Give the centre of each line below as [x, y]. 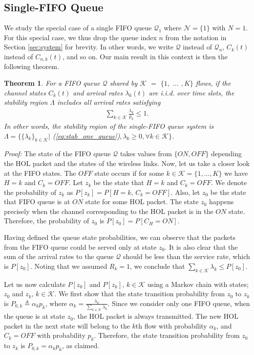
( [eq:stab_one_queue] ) [86, 135]
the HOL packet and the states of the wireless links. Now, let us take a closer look [127, 163]
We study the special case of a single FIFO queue [78, 28]
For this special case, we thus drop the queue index [80, 37]
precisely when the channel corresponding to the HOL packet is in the [109, 211]
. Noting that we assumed [69, 266]
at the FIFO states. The [40, 173]
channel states [25, 92]
